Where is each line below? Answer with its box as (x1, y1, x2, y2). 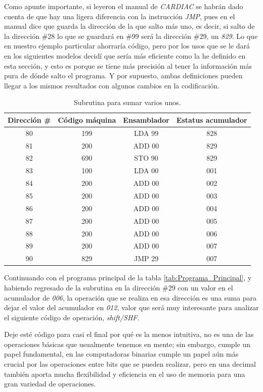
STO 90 (134, 153, 158, 163)
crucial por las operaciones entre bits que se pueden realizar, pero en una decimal (4, 359, 256, 369)
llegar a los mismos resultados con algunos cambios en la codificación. (4, 80, 220, 90)
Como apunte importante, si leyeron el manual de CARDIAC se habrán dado (4, 1, 243, 11)
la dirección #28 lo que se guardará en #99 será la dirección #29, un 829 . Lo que (4, 30, 258, 41)
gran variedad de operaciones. (4, 378, 96, 389)
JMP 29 (134, 253, 159, 264)
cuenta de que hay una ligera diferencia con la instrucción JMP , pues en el (4, 11, 235, 21)
